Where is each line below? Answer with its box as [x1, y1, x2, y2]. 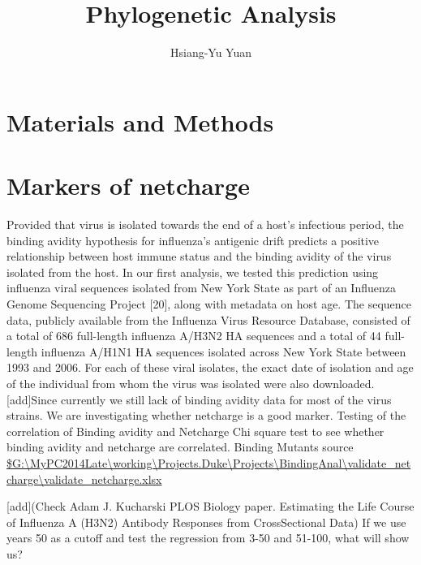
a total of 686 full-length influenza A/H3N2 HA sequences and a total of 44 [6, 327, 381, 344]
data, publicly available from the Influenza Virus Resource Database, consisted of [6, 311, 410, 328]
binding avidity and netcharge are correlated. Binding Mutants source [6, 438, 354, 455]
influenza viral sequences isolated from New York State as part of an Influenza [6, 279, 396, 296]
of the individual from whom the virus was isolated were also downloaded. [6, 374, 375, 391]
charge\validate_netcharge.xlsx [6, 470, 162, 487]
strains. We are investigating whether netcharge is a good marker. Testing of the [6, 407, 406, 424]
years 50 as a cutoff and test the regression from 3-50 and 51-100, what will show [6, 529, 410, 546]
